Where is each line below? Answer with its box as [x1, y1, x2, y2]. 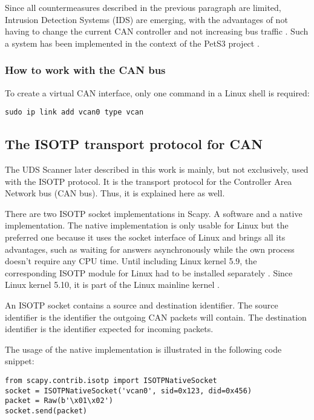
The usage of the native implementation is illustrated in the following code [5, 342, 282, 355]
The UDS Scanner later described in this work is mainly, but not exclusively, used [5, 163, 309, 176]
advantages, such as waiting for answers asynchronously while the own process [5, 242, 295, 255]
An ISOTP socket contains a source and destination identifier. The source [5, 298, 278, 311]
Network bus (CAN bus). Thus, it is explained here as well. [5, 187, 225, 199]
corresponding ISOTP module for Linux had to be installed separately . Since [5, 266, 293, 279]
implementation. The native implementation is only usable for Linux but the [5, 219, 289, 232]
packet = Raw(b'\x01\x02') [5, 396, 113, 405]
